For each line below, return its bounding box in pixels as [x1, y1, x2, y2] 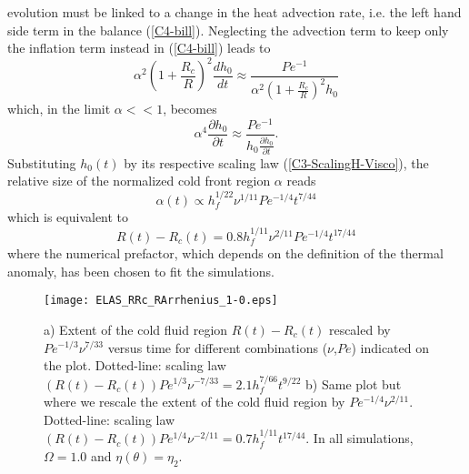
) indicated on [351, 338, 430, 357]
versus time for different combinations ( [107, 338, 328, 357]
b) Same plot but [305, 374, 402, 393]
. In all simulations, [305, 429, 414, 448]
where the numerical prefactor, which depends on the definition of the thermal [7, 244, 444, 263]
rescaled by [328, 319, 391, 338]
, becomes [163, 99, 217, 118]
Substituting [7, 153, 76, 172]
